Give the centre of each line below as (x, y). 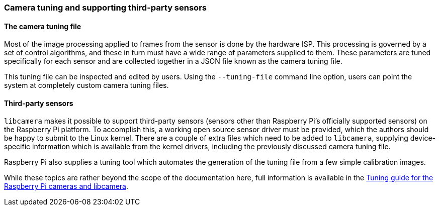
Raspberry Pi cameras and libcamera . (66, 186)
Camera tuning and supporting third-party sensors (105, 8)
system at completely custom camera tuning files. (86, 85)
